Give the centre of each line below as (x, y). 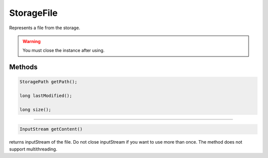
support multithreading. (33, 149)
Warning (32, 41)
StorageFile (33, 13)
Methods (23, 67)
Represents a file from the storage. (45, 28)
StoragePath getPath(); (49, 82)
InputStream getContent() (51, 129)
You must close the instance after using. (64, 51)
